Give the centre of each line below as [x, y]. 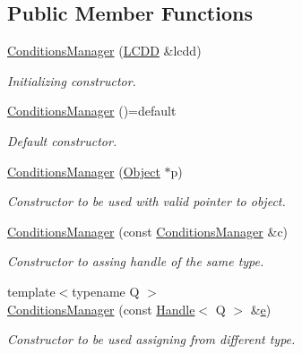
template [31, 291]
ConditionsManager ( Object [84, 171]
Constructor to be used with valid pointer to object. [147, 201]
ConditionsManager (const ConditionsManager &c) [148, 231]
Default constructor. [62, 140]
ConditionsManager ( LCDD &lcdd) [104, 51]
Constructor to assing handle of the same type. [136, 261]
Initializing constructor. [72, 80]
